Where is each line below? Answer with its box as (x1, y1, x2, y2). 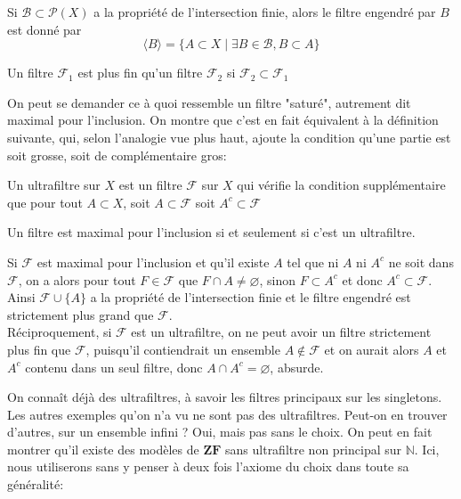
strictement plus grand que (7, 305, 154, 323)
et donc (342, 270, 383, 289)
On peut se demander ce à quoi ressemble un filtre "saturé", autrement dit (7, 93, 411, 111)
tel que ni (287, 252, 339, 271)
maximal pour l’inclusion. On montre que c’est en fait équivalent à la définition (7, 110, 439, 129)
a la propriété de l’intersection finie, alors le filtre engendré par (93, 3, 436, 20)
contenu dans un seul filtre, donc (25, 357, 203, 376)
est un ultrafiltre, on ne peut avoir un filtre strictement (131, 323, 432, 341)
